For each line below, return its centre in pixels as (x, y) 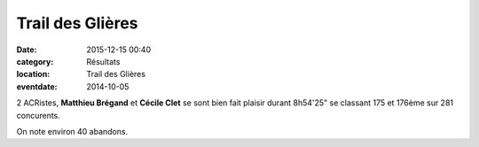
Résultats (103, 61)
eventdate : (37, 86)
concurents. (39, 115)
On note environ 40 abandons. (72, 131)
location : (33, 74)
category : (35, 61)
